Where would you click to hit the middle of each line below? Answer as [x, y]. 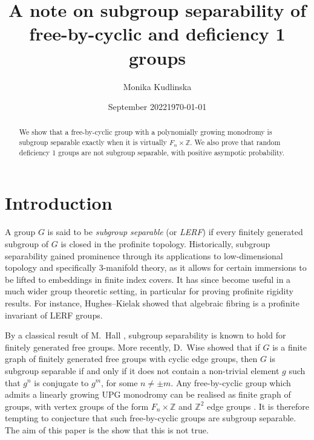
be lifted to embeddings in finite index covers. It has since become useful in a [148, 279]
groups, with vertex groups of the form [77, 406]
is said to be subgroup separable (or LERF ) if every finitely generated [175, 232]
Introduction [59, 203]
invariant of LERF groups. [54, 315]
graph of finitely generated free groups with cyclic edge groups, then [131, 359]
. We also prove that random [235, 142]
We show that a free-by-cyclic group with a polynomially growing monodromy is [146, 132]
